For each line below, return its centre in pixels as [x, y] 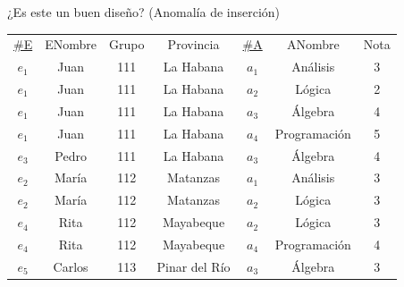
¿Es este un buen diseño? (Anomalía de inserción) [144, 12]
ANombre [313, 44]
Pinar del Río [194, 266]
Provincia [194, 44]
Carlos [71, 266]
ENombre [71, 44]
